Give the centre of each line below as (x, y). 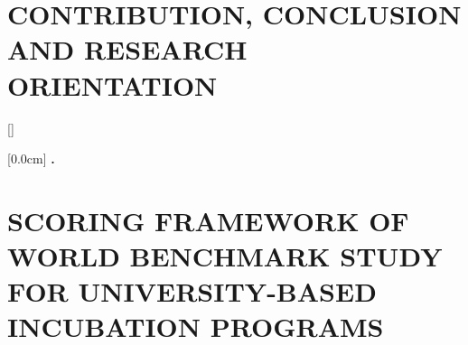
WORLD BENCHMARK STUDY (225, 256)
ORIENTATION (112, 84)
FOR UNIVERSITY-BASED (192, 291)
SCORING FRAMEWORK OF (208, 220)
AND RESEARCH (127, 49)
